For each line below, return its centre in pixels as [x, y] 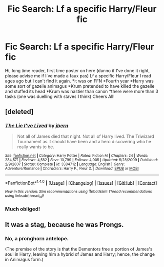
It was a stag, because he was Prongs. [64, 224]
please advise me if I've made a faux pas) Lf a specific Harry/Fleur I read [78, 76]
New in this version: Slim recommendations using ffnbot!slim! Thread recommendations [79, 192]
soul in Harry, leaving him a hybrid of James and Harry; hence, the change [80, 254]
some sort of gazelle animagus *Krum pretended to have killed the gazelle [80, 86]
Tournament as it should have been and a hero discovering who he [84, 141]
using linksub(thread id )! [25, 196]
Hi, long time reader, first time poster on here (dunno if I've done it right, [77, 70]
